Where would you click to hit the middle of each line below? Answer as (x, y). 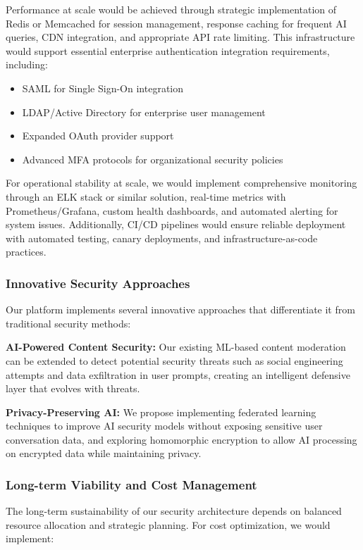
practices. (26, 252)
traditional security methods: (68, 323)
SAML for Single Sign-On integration (103, 88)
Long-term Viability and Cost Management (131, 484)
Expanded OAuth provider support (98, 136)
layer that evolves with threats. (73, 388)
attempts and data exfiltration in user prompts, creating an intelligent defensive (178, 374)
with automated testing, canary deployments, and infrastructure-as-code (162, 238)
